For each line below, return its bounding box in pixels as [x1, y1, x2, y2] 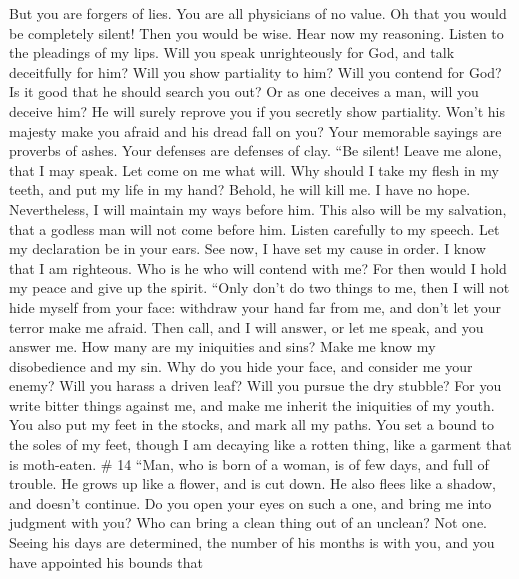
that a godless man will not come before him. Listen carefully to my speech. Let [9, 218, 500, 239]
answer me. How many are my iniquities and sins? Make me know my [9, 336, 436, 357]
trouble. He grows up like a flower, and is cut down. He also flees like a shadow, [9, 473, 496, 494]
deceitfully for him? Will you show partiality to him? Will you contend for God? [9, 61, 502, 82]
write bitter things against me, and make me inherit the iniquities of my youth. [9, 394, 495, 415]
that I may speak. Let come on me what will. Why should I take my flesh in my [9, 159, 499, 180]
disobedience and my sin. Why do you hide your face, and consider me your [9, 355, 473, 376]
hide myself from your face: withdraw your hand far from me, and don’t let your [9, 296, 501, 317]
